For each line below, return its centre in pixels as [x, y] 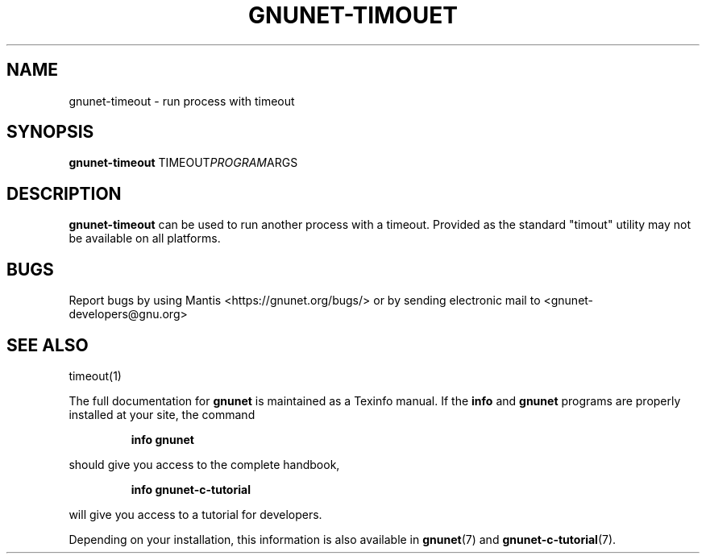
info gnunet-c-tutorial [191, 489]
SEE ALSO [48, 345]
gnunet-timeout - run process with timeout [182, 101]
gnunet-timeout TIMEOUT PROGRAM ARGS [183, 163]
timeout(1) [95, 375]
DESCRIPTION [64, 193]
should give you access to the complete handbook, [204, 464]
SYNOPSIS [50, 132]
